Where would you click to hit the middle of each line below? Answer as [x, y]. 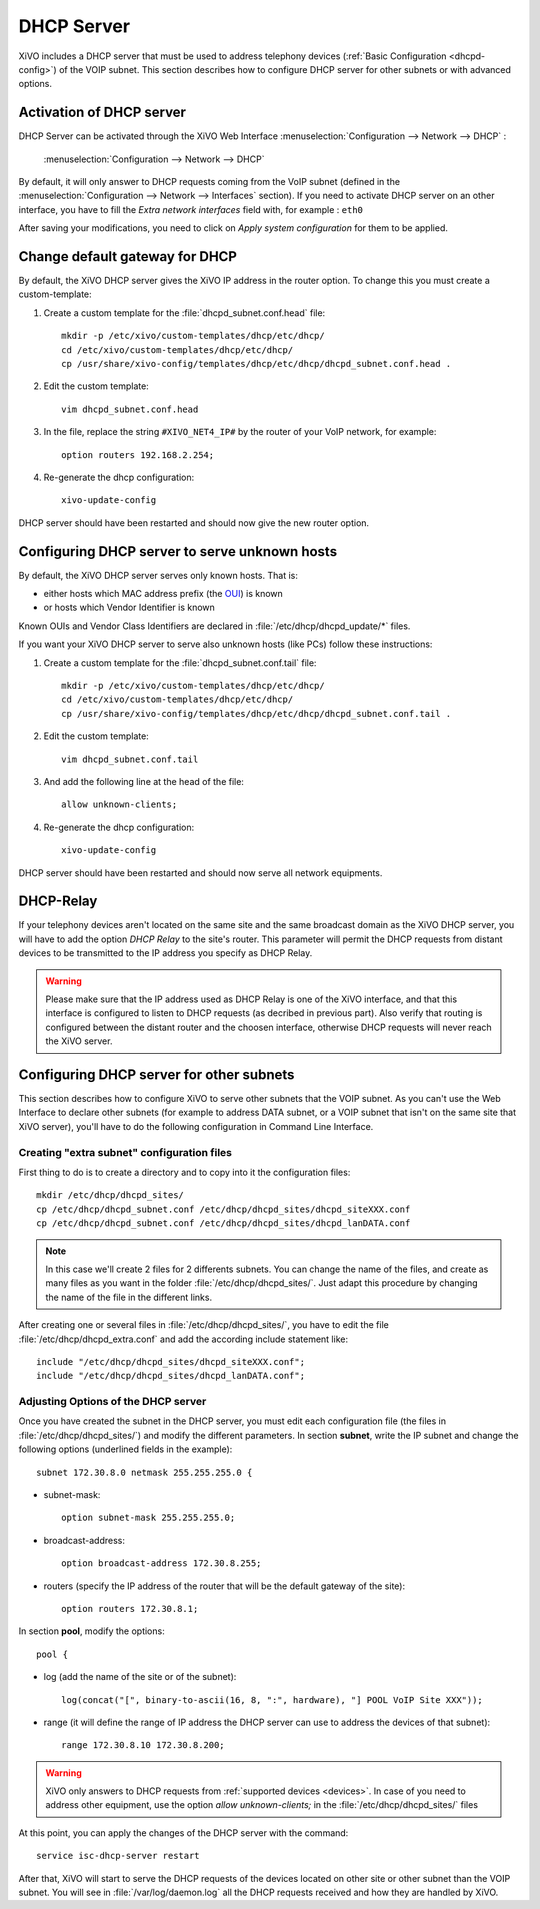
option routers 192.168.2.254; [138, 454]
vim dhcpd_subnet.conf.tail [130, 759]
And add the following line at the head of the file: [144, 781]
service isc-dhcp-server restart [118, 1856]
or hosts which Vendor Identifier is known [129, 607]
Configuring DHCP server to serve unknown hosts [178, 551]
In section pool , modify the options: [91, 1631]
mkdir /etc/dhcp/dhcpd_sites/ [110, 1195]
